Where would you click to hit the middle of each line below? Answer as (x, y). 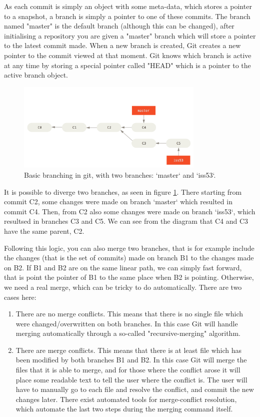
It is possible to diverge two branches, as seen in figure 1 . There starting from (123, 191)
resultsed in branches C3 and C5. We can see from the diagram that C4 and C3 (126, 221)
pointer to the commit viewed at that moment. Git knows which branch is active (128, 55)
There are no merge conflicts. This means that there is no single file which (129, 314)
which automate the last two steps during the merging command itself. (124, 409)
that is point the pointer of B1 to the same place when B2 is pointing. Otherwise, (129, 277)
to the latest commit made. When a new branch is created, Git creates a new (122, 45)
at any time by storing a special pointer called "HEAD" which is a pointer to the (127, 65)
